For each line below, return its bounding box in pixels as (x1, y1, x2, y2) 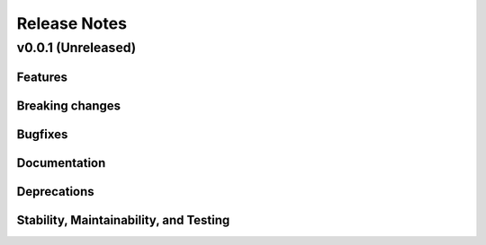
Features (16, 69, 67, 84)
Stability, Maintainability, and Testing (16, 212, 230, 228)
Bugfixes (16, 127, 68, 142)
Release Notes (16, 13, 128, 33)
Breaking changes (16, 98, 121, 113)
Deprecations (16, 184, 94, 199)
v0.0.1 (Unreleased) (16, 39, 137, 56)
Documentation (16, 155, 106, 171)
